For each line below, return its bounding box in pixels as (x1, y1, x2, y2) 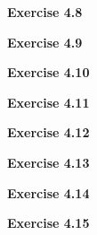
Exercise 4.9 (7, 32, 83, 51)
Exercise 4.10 (7, 63, 90, 82)
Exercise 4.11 (7, 92, 90, 111)
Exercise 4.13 (7, 152, 90, 171)
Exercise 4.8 (7, 3, 83, 21)
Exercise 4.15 (7, 213, 90, 232)
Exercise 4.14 (7, 183, 90, 202)
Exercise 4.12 (7, 123, 90, 142)
